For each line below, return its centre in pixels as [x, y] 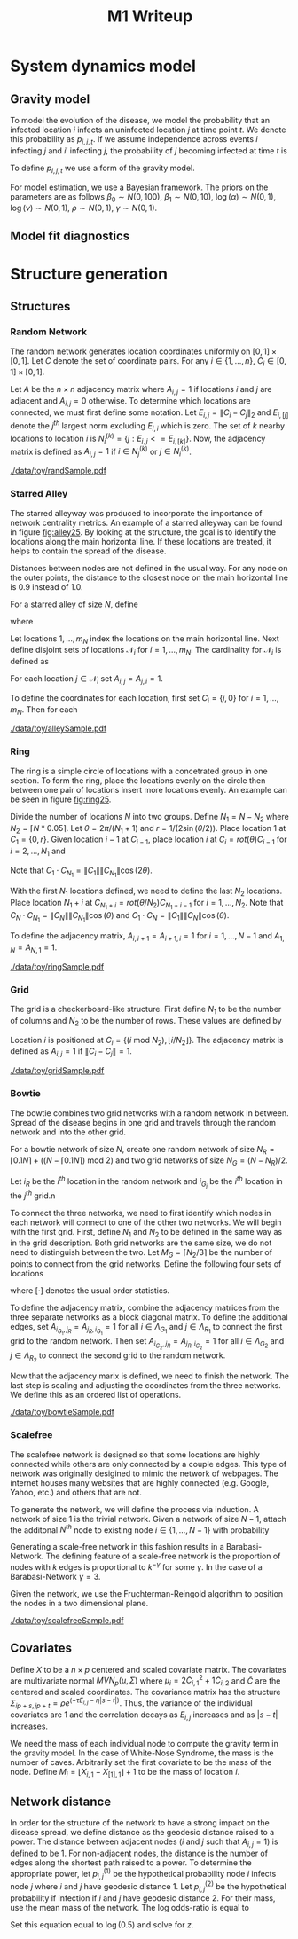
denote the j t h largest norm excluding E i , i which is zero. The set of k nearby [148, 426]
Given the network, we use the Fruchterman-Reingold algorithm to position [147, 1594]
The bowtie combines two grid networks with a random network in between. [149, 1113]
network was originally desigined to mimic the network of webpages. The [144, 1473]
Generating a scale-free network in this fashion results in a [117, 1547]
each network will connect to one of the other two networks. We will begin [146, 1222]
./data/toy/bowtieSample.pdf [62, 1412]
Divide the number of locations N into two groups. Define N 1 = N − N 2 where [149, 817]
